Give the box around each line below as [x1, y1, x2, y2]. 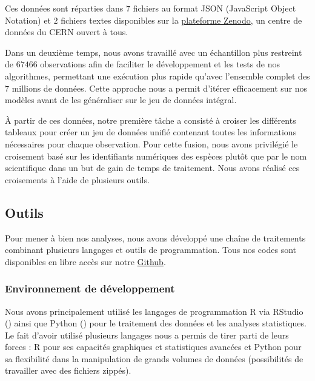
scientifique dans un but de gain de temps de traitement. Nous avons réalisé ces [5, 161, 300, 174]
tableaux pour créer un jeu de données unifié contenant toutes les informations [5, 126, 297, 138]
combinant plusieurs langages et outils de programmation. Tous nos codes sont [5, 243, 296, 256]
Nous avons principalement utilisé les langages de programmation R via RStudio [5, 305, 303, 317]
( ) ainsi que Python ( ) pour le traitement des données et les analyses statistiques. [5, 317, 307, 329]
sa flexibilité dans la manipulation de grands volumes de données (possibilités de [5, 352, 303, 365]
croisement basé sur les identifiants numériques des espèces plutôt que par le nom [5, 149, 307, 162]
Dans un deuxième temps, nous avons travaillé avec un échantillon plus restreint [5, 46, 302, 58]
